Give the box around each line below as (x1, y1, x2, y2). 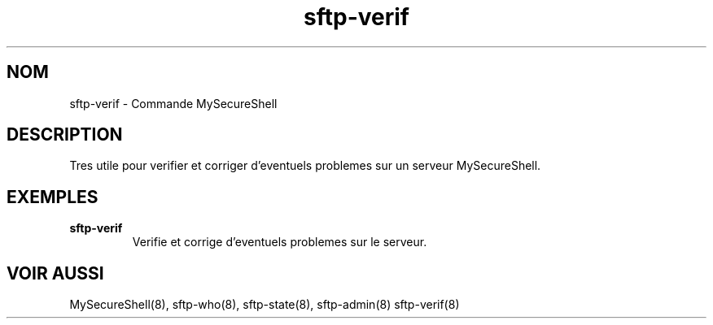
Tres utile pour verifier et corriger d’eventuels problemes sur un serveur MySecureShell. (69, 158, 541, 173)
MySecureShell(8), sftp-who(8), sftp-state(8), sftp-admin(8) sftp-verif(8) (69, 297, 460, 312)
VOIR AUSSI (7, 262, 104, 284)
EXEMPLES (7, 186, 98, 207)
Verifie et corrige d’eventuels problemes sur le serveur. (132, 235, 427, 249)
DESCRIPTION (7, 124, 123, 145)
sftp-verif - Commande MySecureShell (69, 96, 278, 110)
